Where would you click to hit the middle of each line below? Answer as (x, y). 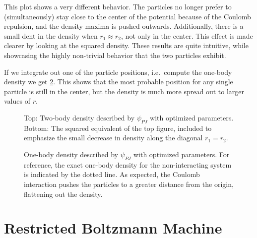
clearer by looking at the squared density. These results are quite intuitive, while (126, 45)
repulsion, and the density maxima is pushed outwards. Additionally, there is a (124, 26)
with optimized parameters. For (181, 154)
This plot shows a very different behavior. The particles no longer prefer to (118, 6)
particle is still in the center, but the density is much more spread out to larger (124, 91)
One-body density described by (71, 154)
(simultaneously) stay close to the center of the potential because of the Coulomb (128, 16)
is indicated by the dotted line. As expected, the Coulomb (112, 174)
